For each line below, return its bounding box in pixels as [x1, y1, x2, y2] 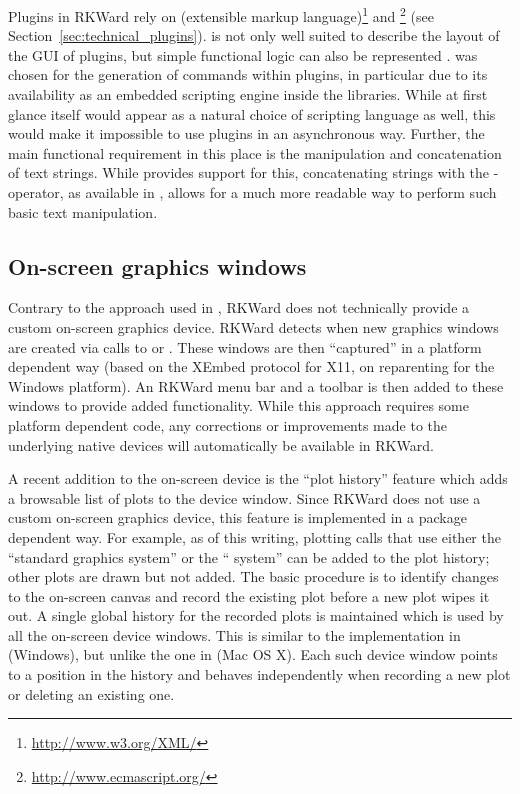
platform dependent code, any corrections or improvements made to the [8, 414, 447, 435]
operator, [8, 182, 64, 202]
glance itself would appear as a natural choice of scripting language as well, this [8, 103, 496, 124]
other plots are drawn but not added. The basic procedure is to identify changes [8, 566, 499, 587]
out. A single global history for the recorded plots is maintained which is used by [8, 605, 504, 626]
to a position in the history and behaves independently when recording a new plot [8, 664, 511, 685]
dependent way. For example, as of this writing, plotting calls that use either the [8, 526, 501, 547]
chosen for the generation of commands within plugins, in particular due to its [8, 64, 488, 85]
